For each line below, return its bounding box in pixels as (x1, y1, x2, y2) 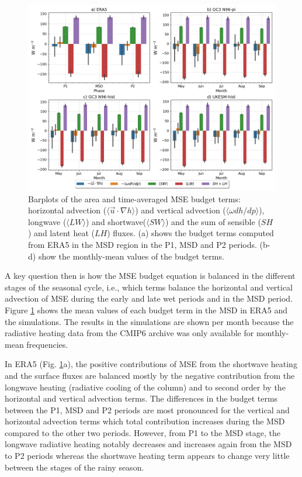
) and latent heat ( (28, 227, 95, 239)
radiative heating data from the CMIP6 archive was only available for (5, 327, 254, 339)
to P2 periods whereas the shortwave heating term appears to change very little (5, 450, 290, 462)
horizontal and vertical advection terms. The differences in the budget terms (5, 392, 278, 405)
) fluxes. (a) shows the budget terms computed (107, 227, 274, 239)
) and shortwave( (86, 215, 147, 227)
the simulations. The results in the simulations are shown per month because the (5, 315, 294, 327)
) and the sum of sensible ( (165, 215, 261, 227)
